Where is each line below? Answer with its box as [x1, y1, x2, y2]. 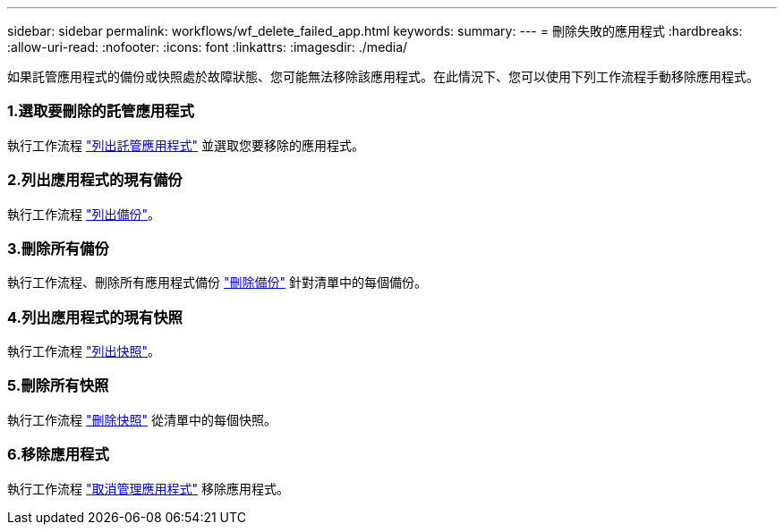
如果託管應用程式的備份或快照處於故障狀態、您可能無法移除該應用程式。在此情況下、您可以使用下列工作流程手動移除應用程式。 [7, 69, 759, 84]
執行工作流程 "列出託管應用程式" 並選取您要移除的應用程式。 [7, 137, 364, 153]
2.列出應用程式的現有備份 [7, 171, 183, 190]
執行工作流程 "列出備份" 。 [7, 206, 160, 222]
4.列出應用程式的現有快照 [7, 308, 183, 326]
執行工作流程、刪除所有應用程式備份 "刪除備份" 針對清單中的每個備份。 [7, 274, 427, 291]
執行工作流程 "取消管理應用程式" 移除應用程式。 [7, 480, 289, 496]
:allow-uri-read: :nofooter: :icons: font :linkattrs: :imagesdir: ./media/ [7, 39, 408, 55]
